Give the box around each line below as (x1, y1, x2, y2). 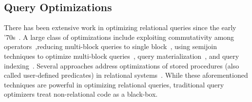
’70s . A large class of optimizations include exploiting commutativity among (4, 32, 234, 42)
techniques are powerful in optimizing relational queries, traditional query (4, 79, 224, 89)
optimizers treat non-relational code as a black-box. (4, 89, 158, 99)
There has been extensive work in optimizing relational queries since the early (4, 22, 236, 33)
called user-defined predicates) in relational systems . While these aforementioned (4, 70, 248, 80)
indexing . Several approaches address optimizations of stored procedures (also (4, 60, 239, 70)
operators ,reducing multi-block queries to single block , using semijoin (4, 41, 217, 51)
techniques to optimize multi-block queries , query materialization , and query (4, 51, 239, 61)
